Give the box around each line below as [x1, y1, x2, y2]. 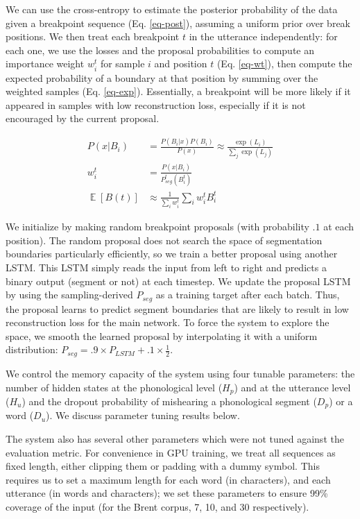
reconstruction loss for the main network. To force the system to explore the [6, 315, 329, 330]
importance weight [6, 56, 85, 71]
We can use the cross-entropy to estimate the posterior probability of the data [6, 2, 338, 16]
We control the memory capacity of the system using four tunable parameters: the [6, 366, 355, 380]
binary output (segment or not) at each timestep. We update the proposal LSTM [6, 273, 351, 288]
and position [154, 56, 207, 71]
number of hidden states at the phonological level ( [6, 380, 223, 394]
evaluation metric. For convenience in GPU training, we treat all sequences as [6, 445, 336, 459]
